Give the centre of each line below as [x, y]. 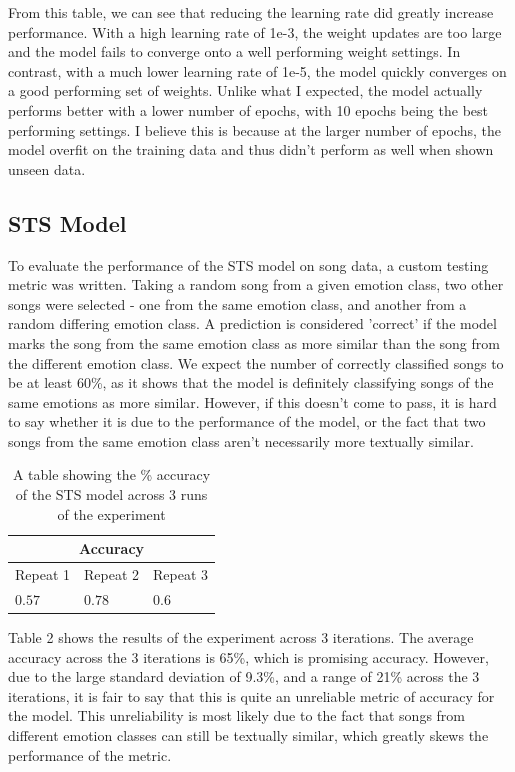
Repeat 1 [43, 574]
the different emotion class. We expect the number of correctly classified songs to [256, 362]
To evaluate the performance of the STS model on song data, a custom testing [248, 264]
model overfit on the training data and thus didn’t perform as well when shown [251, 149]
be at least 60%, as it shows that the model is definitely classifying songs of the [251, 382]
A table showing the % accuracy [111, 474]
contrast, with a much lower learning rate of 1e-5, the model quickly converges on [257, 70]
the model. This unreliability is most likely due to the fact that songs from [237, 715]
